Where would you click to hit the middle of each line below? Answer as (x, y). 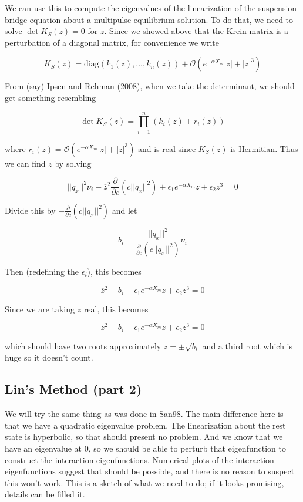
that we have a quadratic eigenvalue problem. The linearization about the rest (145, 425)
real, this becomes (116, 309)
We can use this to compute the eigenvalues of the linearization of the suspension (151, 8)
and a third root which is (248, 346)
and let (124, 210)
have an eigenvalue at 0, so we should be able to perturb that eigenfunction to (145, 448)
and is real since (167, 148)
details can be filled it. (45, 494)
